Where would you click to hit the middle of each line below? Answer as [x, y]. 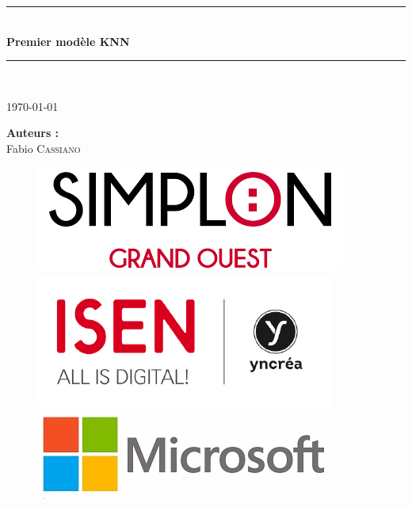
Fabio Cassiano [44, 148]
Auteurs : [33, 133]
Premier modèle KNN [68, 41]
